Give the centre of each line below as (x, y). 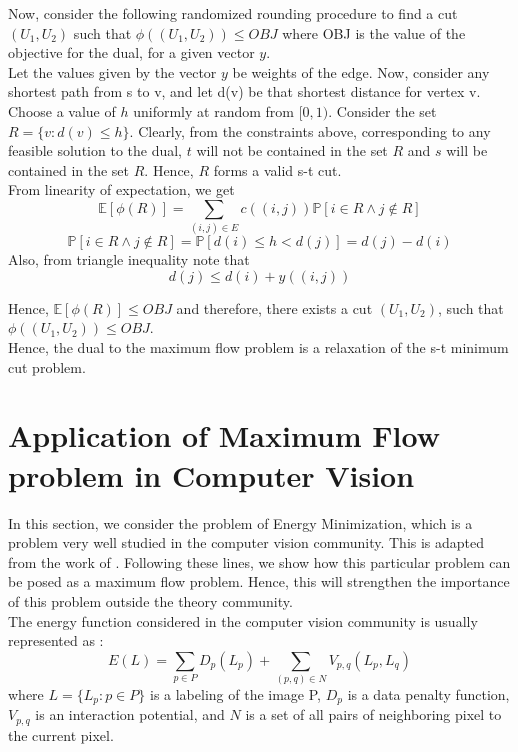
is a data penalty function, (428, 694)
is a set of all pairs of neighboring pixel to (373, 714)
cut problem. (47, 366)
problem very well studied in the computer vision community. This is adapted (246, 542)
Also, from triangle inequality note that (129, 259)
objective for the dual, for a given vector (131, 52)
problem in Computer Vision (211, 474)
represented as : (56, 640)
